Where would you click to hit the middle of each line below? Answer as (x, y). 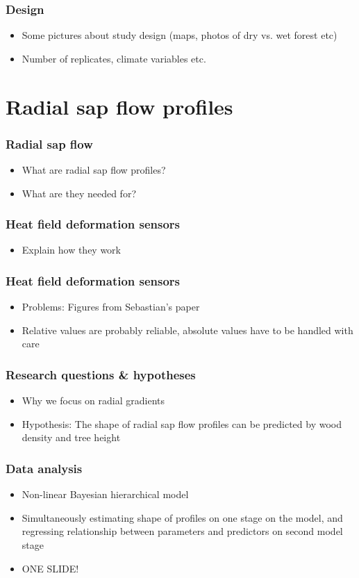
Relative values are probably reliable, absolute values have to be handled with (187, 330)
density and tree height (71, 437)
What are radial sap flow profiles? (94, 170)
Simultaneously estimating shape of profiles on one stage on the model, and (182, 517)
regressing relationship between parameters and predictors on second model (182, 531)
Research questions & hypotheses (101, 374)
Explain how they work (71, 250)
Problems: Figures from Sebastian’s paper (111, 307)
